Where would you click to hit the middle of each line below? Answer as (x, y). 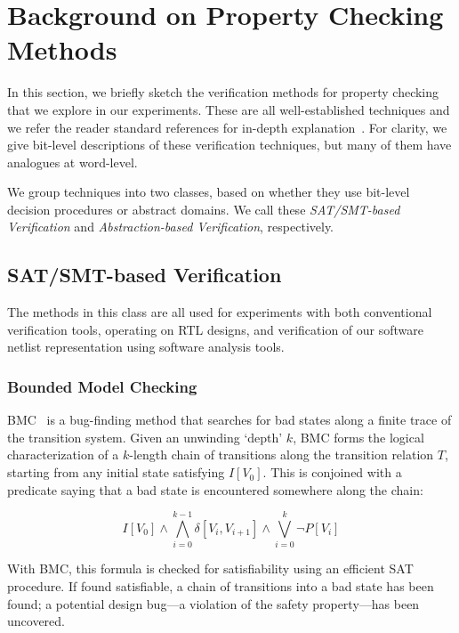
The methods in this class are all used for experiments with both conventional (220, 312)
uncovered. (36, 621)
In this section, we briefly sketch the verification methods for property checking (223, 92)
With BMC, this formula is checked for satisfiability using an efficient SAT (210, 568)
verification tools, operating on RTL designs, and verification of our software (215, 329)
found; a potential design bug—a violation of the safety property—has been (213, 603)
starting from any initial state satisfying (116, 472)
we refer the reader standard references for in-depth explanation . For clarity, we (227, 127)
